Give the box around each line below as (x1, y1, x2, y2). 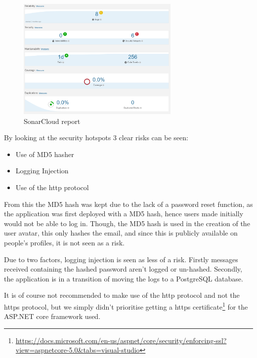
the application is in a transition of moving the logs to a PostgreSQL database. (4, 273, 243, 283)
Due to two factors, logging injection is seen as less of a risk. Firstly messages (4, 254, 238, 264)
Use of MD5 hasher (15, 149, 74, 159)
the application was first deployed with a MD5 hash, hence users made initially (4, 208, 244, 219)
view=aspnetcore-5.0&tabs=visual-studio (15, 345, 140, 355)
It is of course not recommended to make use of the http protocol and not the (4, 290, 240, 300)
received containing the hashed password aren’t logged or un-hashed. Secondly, (4, 264, 242, 274)
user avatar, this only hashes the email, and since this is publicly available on (4, 228, 238, 238)
